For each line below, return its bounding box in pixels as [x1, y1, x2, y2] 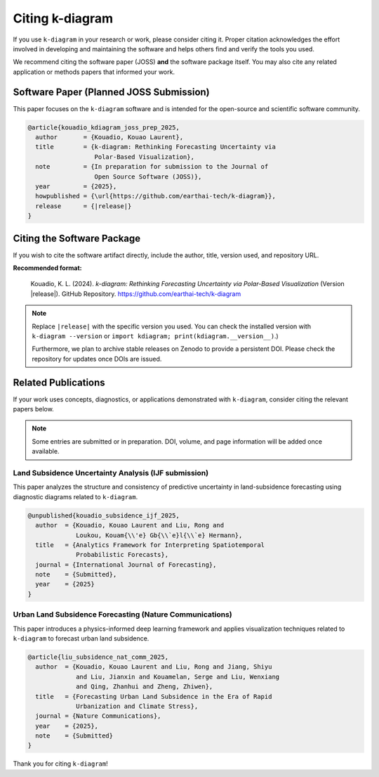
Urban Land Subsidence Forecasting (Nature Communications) [13, 610, 233, 619]
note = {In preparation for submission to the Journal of [35, 162, 269, 171]
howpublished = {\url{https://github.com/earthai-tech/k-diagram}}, [35, 192, 277, 200]
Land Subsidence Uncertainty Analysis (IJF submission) [13, 468, 209, 477]
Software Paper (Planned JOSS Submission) [13, 86, 210, 98]
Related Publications [13, 376, 105, 388]
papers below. [13, 405, 54, 413]
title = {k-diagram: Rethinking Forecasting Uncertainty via [35, 143, 277, 151]
